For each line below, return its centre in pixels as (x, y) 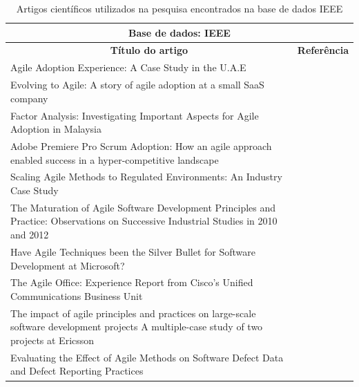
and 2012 (30, 235)
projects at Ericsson (52, 340)
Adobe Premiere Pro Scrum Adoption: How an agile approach (141, 146)
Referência (323, 50)
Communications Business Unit (77, 295)
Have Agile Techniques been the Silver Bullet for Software (133, 251)
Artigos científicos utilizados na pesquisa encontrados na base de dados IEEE (179, 8)
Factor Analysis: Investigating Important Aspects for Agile (135, 115)
